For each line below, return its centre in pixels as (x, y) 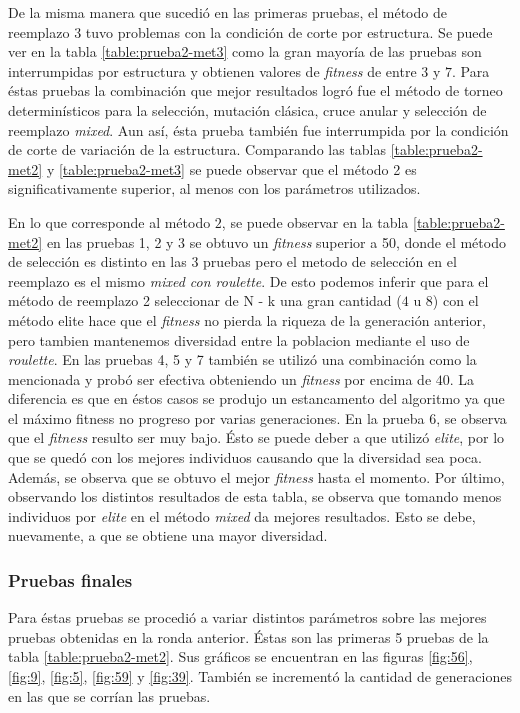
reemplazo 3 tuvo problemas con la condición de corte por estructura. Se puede (250, 31)
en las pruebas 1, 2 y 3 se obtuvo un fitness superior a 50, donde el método (276, 241)
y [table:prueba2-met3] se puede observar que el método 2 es (231, 168)
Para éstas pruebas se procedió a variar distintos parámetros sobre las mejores (247, 617)
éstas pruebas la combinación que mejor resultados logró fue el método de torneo (255, 90)
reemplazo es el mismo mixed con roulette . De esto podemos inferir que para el (248, 280)
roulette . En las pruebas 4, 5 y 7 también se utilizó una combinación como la (242, 359)
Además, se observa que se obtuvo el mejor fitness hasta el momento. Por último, (256, 476)
